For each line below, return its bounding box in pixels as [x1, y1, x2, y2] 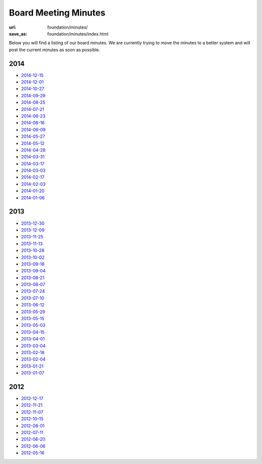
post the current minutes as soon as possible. [9, 47, 100, 53]
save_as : [9, 31, 28, 36]
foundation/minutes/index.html [47, 31, 109, 36]
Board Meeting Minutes [9, 7, 106, 18]
